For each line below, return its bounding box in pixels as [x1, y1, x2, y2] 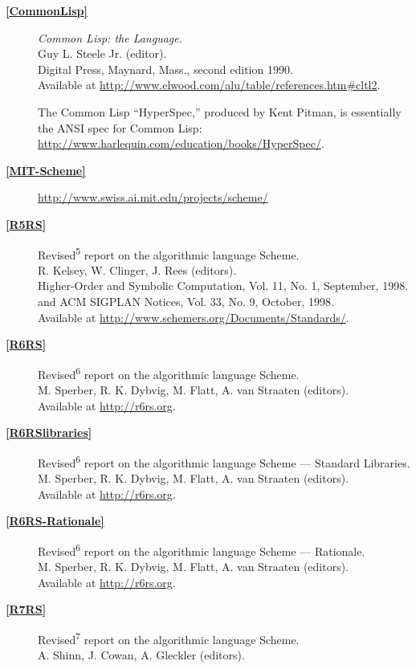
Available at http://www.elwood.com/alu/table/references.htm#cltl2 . [38, 76, 381, 93]
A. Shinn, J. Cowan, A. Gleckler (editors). [38, 647, 245, 663]
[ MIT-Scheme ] [6, 161, 86, 178]
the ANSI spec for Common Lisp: [38, 119, 202, 136]
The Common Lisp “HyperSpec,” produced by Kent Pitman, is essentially [38, 103, 402, 120]
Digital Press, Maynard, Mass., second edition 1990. [38, 60, 293, 77]
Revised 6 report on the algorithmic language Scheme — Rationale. [38, 540, 365, 559]
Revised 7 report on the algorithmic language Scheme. [38, 628, 300, 647]
